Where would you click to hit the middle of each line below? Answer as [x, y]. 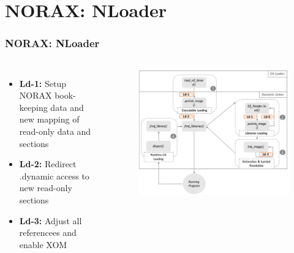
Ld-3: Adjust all [51, 220]
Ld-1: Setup [43, 83]
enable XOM [43, 244]
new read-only [46, 188]
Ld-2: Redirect [48, 164]
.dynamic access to [54, 176]
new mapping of [49, 119]
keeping [33, 107]
